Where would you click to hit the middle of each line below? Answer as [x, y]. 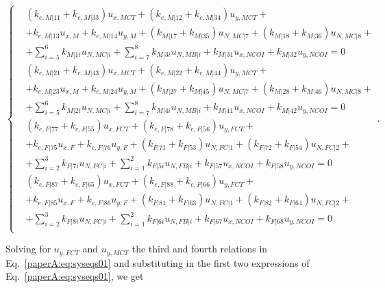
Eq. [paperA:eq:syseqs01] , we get [75, 276]
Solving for [28, 249]
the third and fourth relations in [200, 249]
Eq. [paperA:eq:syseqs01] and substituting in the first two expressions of [158, 262]
